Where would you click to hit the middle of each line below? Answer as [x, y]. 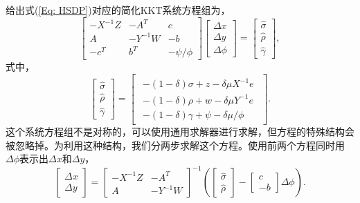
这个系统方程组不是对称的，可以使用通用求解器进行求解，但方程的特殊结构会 [180, 131]
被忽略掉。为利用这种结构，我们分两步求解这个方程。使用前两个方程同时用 [175, 145]
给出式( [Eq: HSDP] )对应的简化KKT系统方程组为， [118, 10]
